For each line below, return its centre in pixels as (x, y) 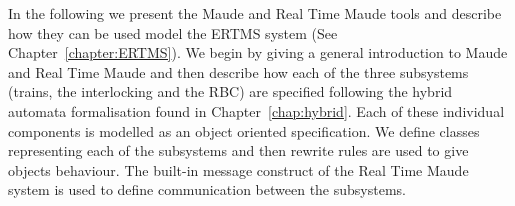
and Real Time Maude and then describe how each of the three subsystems (238, 71)
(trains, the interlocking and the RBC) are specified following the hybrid (230, 91)
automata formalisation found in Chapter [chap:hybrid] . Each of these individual (256, 110)
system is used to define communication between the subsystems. (207, 189)
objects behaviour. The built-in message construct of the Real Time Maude (238, 169)
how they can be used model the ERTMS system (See (173, 32)
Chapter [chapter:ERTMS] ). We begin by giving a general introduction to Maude (258, 52)
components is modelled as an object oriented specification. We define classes (244, 130)
